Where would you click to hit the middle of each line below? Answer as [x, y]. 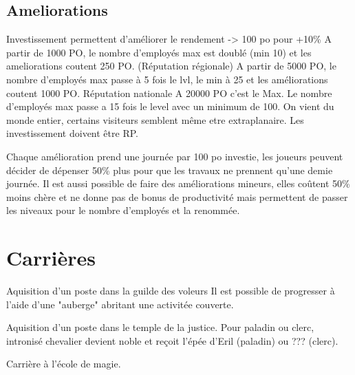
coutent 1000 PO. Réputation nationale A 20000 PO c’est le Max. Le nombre [169, 93]
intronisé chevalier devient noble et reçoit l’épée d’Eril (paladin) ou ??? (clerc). [172, 340]
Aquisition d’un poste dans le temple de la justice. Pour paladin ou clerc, [160, 327]
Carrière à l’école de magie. [64, 364]
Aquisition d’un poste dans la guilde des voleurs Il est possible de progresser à [171, 291]
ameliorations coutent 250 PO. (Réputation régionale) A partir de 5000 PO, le [171, 66]
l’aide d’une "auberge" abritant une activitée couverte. [120, 304]
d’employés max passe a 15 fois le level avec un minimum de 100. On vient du [170, 106]
